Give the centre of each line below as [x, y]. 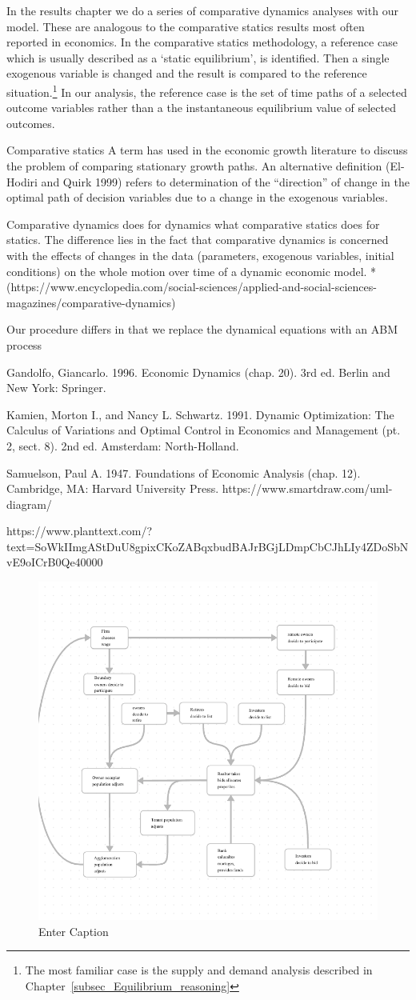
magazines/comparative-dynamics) [91, 302]
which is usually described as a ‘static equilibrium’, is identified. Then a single [198, 57]
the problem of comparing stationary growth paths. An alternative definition [194, 166]
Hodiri [22, 181]
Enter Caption [74, 931]
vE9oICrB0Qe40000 [55, 562]
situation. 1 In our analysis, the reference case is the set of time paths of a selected [207, 90]
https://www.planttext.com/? [80, 531]
